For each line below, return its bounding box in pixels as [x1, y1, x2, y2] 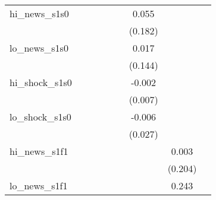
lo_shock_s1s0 [10, 110, 71, 123]
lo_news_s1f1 [10, 179, 68, 192]
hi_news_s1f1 [10, 144, 68, 158]
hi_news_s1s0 [10, 7, 69, 20]
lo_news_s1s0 [10, 41, 68, 55]
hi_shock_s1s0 [10, 75, 72, 89]
